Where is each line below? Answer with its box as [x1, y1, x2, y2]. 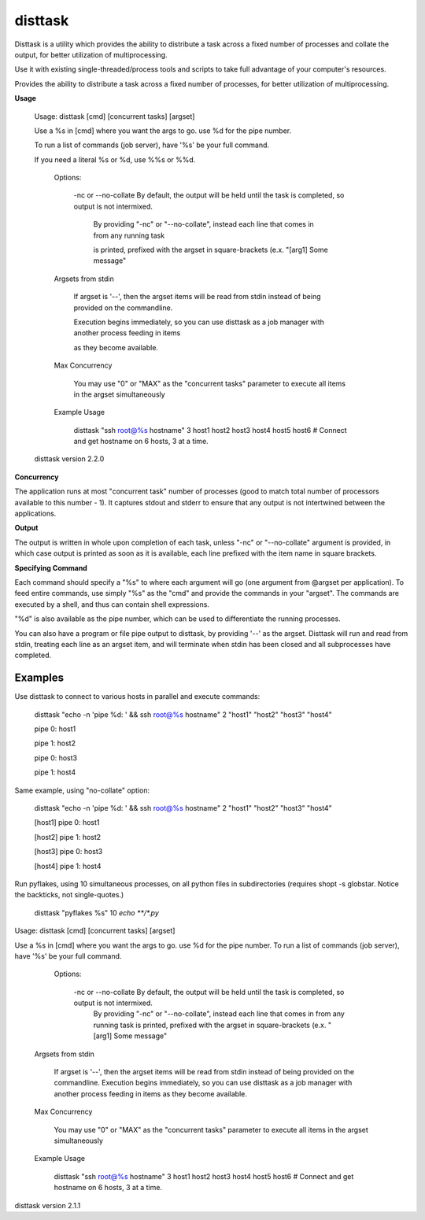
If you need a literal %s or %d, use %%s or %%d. [34, 154, 196, 165]
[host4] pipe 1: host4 [34, 861, 102, 871]
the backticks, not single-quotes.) [14, 890, 124, 900]
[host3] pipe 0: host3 [34, 847, 103, 856]
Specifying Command [14, 563, 88, 572]
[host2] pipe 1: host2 [34, 832, 102, 841]
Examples [14, 671, 65, 685]
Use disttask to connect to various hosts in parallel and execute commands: [14, 692, 261, 701]
